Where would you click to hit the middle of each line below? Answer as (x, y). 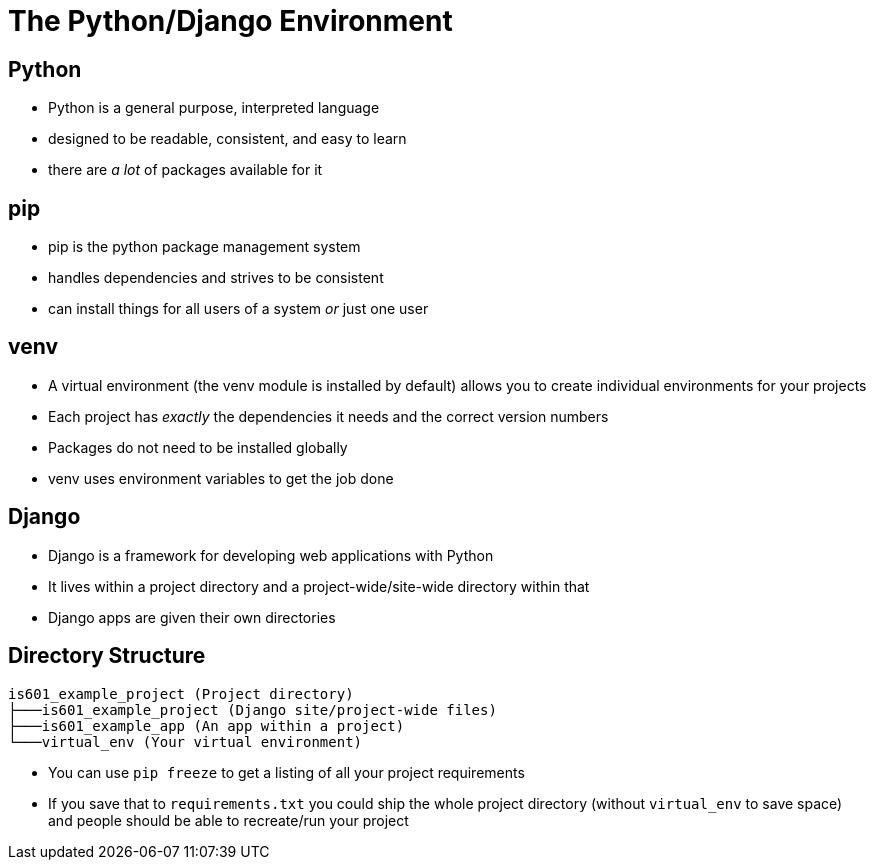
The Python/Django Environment (230, 21)
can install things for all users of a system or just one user (238, 309)
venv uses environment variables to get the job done (221, 478)
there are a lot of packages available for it (185, 170)
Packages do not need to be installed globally (198, 447)
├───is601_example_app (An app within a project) (206, 725)
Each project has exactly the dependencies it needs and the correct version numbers (328, 416)
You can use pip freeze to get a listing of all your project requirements (286, 772)
